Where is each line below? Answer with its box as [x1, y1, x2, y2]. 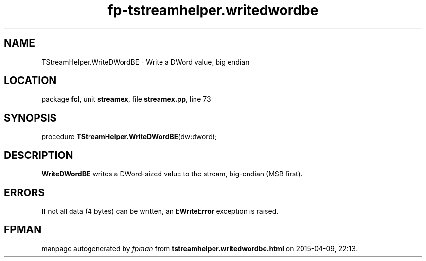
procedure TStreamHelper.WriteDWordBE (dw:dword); [41, 132, 217, 141]
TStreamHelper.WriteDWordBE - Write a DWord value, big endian [41, 57, 249, 66]
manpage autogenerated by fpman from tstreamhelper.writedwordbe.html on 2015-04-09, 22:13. [41, 244, 357, 253]
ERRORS [4, 186, 45, 199]
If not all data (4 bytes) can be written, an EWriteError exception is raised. [41, 207, 279, 215]
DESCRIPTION [4, 149, 73, 161]
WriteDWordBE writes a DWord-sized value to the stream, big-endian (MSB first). [41, 170, 302, 178]
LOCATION [4, 74, 57, 87]
